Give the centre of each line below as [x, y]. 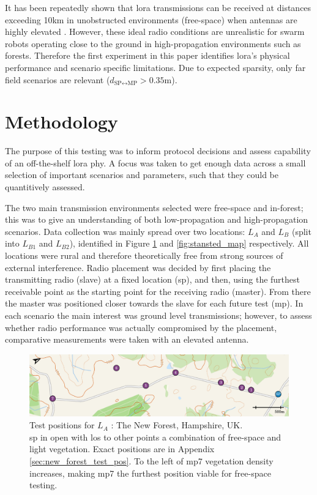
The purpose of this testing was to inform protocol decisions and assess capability [158, 151]
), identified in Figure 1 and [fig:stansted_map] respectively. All [189, 243]
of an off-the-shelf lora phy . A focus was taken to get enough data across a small [155, 162]
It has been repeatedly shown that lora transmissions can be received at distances [158, 7]
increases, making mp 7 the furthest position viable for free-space [150, 473]
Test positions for [62, 425]
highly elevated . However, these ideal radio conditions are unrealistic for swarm [155, 32]
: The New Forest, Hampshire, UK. [177, 425]
